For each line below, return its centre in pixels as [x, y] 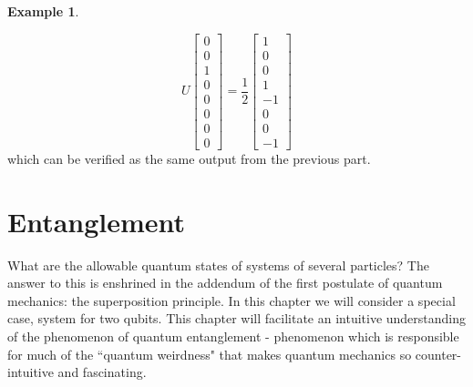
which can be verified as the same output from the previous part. [189, 158]
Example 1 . [43, 11]
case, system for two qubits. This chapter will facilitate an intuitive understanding [237, 318]
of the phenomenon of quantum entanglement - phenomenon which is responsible [233, 336]
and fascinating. [102, 372]
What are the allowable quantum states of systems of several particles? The [218, 265]
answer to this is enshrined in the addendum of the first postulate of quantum [225, 283]
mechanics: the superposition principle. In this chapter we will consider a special [231, 300]
